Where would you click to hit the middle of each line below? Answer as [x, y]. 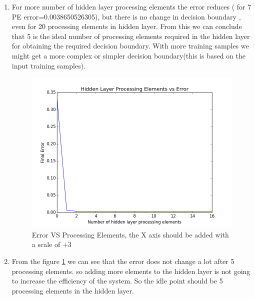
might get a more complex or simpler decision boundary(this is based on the [128, 55]
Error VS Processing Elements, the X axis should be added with [130, 234]
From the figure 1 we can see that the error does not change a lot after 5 [123, 261]
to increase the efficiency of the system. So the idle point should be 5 [117, 281]
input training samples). [49, 65]
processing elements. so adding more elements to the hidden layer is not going [131, 271]
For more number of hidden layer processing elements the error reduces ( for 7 [131, 6]
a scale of [46, 244]
